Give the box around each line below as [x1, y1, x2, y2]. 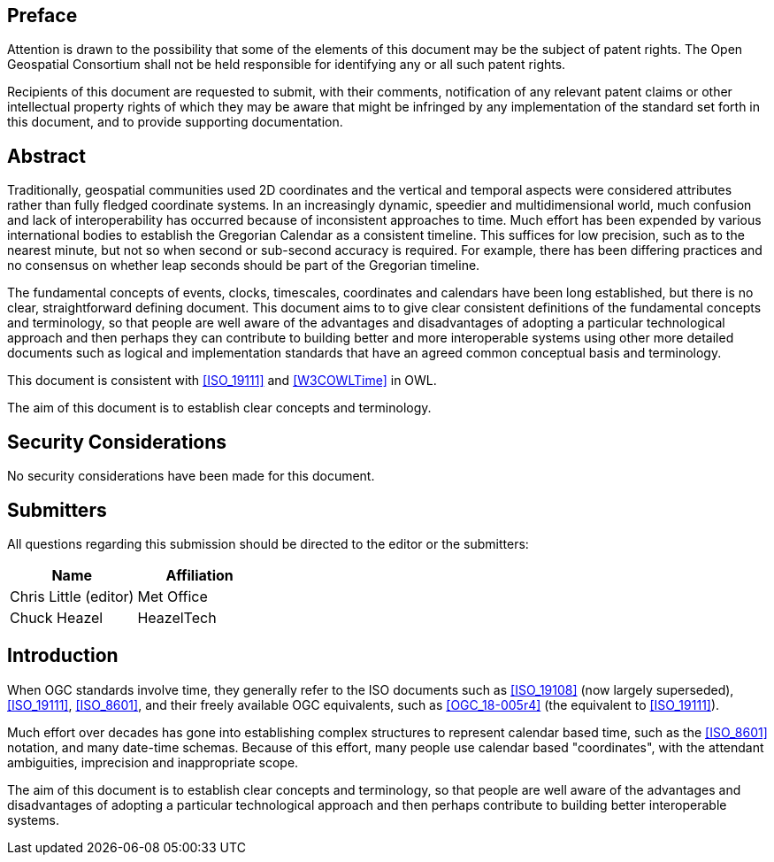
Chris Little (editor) [10, 587, 134, 605]
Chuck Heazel [10, 608, 103, 627]
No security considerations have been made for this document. [7, 468, 375, 484]
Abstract [7, 144, 86, 167]
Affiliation [165, 566, 234, 584]
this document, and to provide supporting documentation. [7, 114, 343, 130]
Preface [7, 4, 78, 27]
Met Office [137, 587, 208, 605]
